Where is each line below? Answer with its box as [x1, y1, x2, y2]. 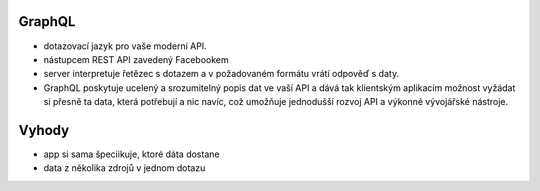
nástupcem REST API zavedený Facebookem [43, 53, 229, 65]
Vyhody [18, 121, 70, 139]
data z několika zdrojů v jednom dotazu [43, 162, 206, 174]
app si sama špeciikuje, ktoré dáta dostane [43, 148, 220, 160]
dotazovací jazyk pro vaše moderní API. [43, 40, 207, 52]
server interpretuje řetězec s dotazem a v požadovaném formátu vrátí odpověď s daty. [43, 68, 400, 80]
